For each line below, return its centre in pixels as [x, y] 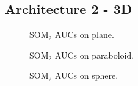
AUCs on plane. [84, 34]
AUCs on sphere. [86, 75]
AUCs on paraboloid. [94, 55]
